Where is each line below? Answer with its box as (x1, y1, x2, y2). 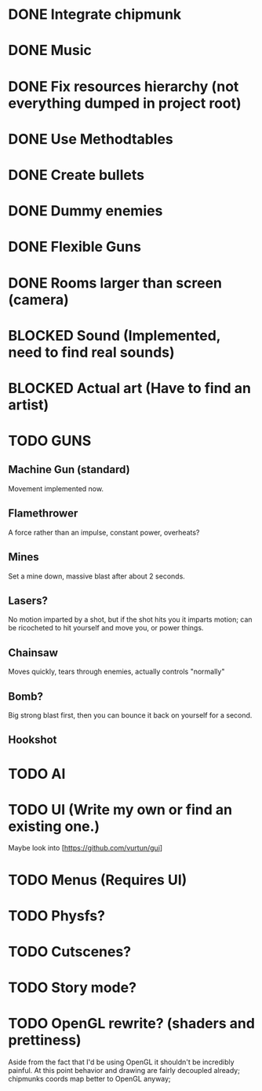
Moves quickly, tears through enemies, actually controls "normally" (8, 667, 225, 677)
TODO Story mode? (8, 979, 137, 997)
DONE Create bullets (8, 166, 145, 184)
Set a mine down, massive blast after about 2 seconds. (8, 571, 186, 581)
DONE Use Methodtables (8, 130, 174, 148)
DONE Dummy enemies (8, 202, 163, 220)
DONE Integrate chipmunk (8, 6, 182, 24)
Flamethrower (8, 507, 78, 520)
